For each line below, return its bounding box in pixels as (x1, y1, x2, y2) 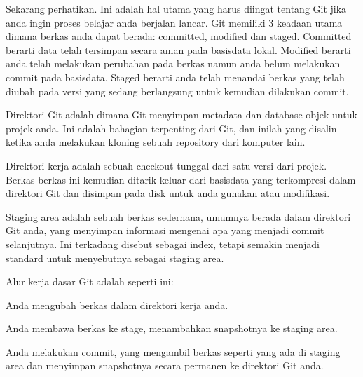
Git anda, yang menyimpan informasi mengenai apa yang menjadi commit (6, 223, 324, 238)
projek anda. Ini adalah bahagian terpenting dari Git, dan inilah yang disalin (6, 121, 337, 135)
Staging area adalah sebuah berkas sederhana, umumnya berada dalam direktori (6, 209, 351, 224)
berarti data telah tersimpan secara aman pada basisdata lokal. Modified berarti (6, 42, 351, 57)
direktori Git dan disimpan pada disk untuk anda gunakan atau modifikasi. (6, 186, 330, 200)
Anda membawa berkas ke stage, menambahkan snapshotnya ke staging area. (6, 321, 338, 336)
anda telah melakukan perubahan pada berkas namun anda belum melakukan (6, 56, 341, 71)
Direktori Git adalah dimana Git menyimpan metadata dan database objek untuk (6, 107, 357, 122)
